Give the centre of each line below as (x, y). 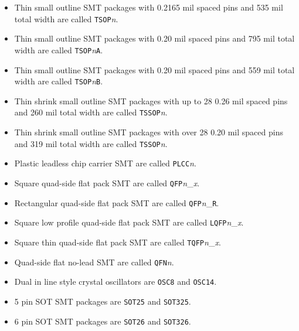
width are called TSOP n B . (59, 81)
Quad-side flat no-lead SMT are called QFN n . (94, 262)
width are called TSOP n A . (59, 50)
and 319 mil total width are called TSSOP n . (91, 143)
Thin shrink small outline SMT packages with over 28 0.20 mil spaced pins (149, 132)
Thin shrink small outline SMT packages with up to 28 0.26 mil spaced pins (151, 100)
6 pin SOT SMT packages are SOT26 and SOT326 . (103, 321)
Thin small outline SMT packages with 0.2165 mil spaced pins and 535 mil (149, 7)
